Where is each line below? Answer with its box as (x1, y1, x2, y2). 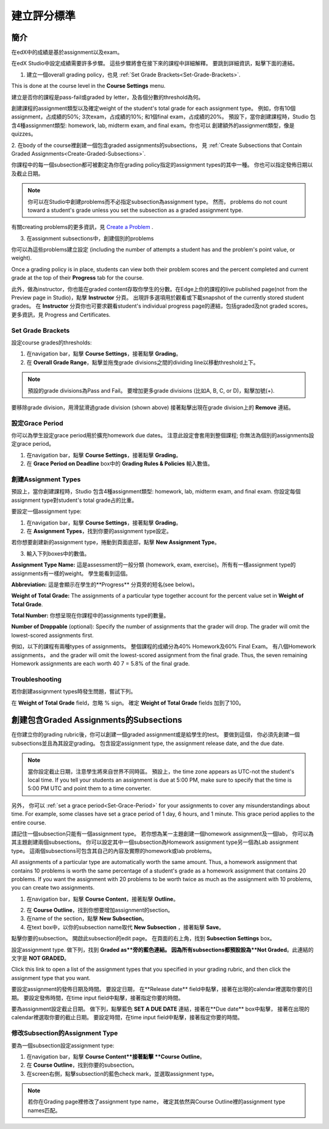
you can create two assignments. (11, 884, 94, 891)
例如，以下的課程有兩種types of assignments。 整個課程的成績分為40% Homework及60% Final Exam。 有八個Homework (11, 643, 316, 650)
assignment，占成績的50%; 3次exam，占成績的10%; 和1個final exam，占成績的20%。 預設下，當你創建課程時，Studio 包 (11, 113, 316, 120)
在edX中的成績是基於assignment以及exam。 (11, 49, 123, 56)
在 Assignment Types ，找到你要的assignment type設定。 (26, 527, 172, 534)
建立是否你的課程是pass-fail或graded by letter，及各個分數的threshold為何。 (11, 93, 204, 101)
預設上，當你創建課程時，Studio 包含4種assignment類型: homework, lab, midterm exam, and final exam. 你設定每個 (11, 488, 301, 495)
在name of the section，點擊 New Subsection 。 (26, 915, 147, 922)
